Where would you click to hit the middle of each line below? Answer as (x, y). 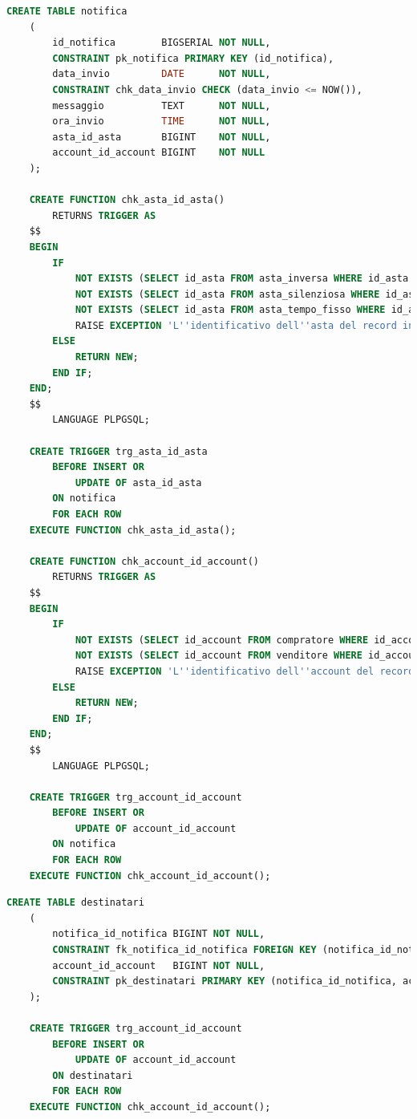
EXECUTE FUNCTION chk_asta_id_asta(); (133, 530)
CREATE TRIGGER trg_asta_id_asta (118, 451)
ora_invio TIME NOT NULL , (162, 122)
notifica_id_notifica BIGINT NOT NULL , (159, 934)
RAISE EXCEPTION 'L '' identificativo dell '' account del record (245, 671)
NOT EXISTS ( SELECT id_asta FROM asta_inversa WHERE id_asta (242, 279)
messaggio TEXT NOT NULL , (162, 105)
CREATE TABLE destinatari (75, 903)
